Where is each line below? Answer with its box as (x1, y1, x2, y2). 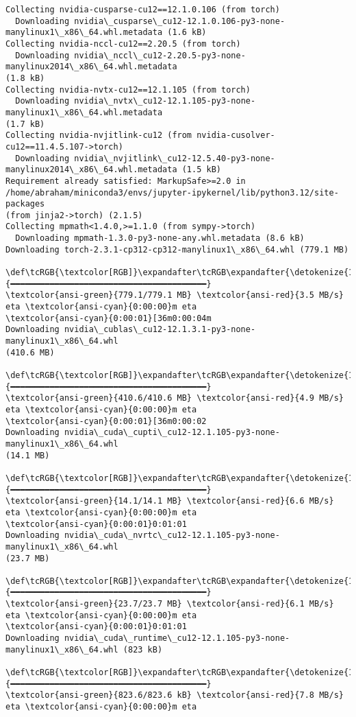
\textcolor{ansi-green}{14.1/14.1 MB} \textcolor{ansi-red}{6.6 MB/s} (5, 496, 334, 506)
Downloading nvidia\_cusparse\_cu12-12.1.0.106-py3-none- (15, 16, 285, 26)
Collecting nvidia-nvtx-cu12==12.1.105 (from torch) (5, 84, 251, 95)
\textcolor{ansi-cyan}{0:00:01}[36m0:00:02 (5, 416, 207, 426)
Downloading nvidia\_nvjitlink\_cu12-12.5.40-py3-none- (15, 153, 275, 163)
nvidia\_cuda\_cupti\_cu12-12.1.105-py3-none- (64, 427, 280, 438)
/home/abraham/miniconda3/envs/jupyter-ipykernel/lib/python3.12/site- (5, 187, 339, 198)
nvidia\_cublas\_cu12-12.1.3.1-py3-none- (64, 325, 256, 335)
